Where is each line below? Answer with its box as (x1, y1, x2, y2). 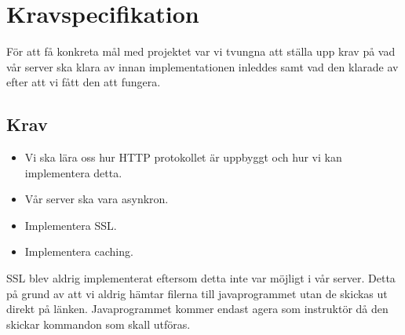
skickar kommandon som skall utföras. (6, 315, 191, 332)
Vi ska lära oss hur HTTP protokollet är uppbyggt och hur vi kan (24, 149, 342, 166)
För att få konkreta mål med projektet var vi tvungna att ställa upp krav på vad (6, 43, 396, 60)
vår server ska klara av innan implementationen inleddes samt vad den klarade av (6, 58, 399, 75)
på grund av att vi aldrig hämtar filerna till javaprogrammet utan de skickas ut (6, 285, 388, 301)
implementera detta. (24, 164, 122, 180)
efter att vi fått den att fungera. (6, 74, 161, 90)
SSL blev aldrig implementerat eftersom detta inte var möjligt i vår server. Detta (6, 270, 396, 286)
